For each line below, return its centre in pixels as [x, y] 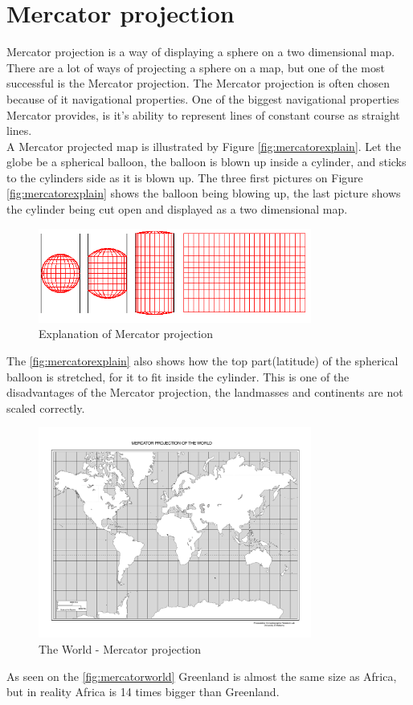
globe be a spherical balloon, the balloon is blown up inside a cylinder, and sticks [206, 162]
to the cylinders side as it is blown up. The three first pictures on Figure [185, 177]
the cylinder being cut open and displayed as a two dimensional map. [177, 209]
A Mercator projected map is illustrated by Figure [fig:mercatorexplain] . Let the [204, 146]
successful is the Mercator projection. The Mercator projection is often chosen [198, 83]
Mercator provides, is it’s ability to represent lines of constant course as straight [203, 114]
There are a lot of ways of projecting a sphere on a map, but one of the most [196, 67]
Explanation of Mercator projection [126, 334]
